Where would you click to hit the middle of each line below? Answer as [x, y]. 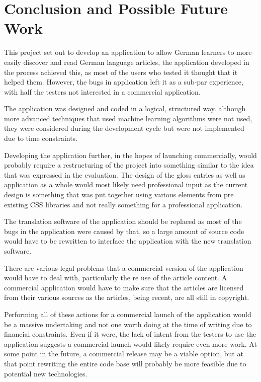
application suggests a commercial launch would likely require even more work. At [130, 343]
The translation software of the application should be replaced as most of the [123, 221]
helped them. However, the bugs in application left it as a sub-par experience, [124, 82]
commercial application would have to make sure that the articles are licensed [124, 287]
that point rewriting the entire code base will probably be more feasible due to [125, 363]
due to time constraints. [41, 138]
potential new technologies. [46, 373]
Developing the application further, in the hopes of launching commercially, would [130, 155]
